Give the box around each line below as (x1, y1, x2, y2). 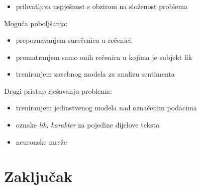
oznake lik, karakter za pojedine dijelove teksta (16, 119, 160, 130)
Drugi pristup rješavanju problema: (4, 85, 112, 96)
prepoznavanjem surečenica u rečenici (16, 35, 131, 45)
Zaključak (4, 166, 72, 186)
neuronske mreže (16, 136, 67, 147)
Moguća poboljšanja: (4, 18, 68, 28)
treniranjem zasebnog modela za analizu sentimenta (16, 69, 175, 79)
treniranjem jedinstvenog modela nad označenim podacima (16, 102, 197, 113)
